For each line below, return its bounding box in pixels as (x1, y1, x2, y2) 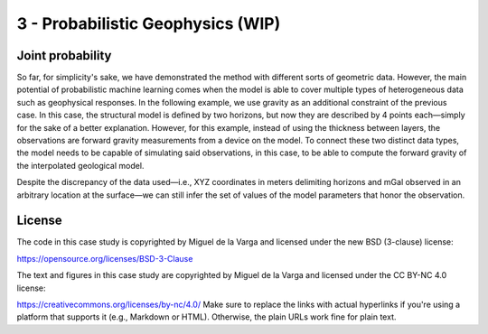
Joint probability (16, 48, 112, 63)
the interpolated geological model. (16, 160, 145, 171)
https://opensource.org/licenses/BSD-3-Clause (16, 253, 193, 264)
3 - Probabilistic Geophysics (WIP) (16, 14, 281, 33)
